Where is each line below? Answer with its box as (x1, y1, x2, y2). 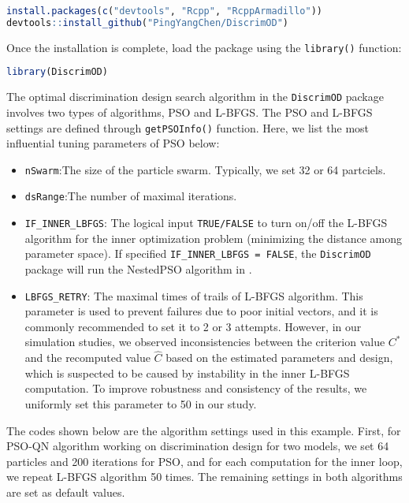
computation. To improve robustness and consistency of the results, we (24, 380, 367, 397)
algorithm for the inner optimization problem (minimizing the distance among (24, 229, 403, 246)
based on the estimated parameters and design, (165, 349, 393, 366)
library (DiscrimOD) (6, 66, 108, 78)
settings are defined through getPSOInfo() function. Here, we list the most (6, 119, 370, 136)
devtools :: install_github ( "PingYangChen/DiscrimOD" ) (6, 17, 288, 28)
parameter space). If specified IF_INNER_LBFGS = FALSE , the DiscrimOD (24, 245, 371, 262)
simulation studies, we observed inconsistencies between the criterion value (24, 333, 385, 350)
